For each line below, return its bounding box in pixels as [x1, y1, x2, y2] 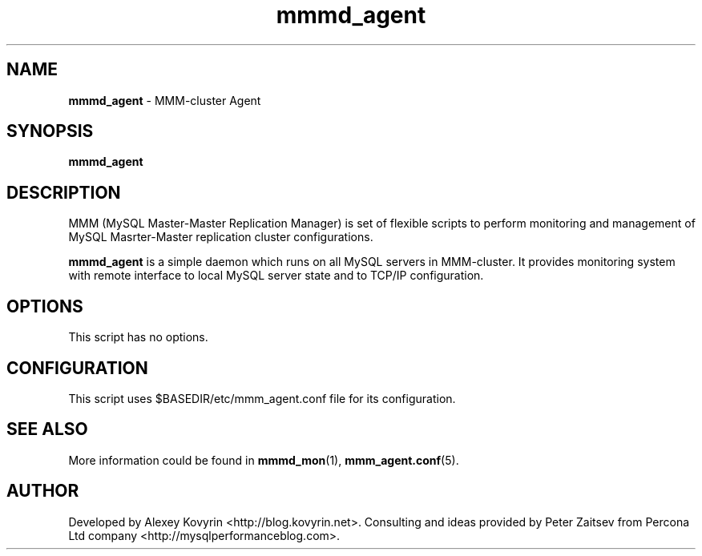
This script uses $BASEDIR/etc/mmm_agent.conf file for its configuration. [68, 391, 456, 405]
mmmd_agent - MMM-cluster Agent [68, 93, 261, 107]
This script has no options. [68, 330, 208, 344]
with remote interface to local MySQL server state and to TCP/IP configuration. [68, 268, 484, 283]
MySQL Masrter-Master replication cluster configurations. [68, 230, 373, 244]
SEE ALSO [6, 419, 88, 440]
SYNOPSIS [6, 121, 94, 142]
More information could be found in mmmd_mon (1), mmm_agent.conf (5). [68, 453, 459, 467]
